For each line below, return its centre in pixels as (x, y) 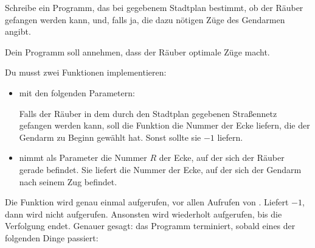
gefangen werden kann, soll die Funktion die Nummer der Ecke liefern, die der (164, 125)
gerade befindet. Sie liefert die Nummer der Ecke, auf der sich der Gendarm (160, 169)
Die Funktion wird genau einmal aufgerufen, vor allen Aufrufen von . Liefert (147, 202)
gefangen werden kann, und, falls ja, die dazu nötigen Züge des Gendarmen (145, 19)
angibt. (18, 31)
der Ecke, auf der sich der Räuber (222, 158)
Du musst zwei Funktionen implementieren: (86, 72)
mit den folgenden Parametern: (77, 92)
